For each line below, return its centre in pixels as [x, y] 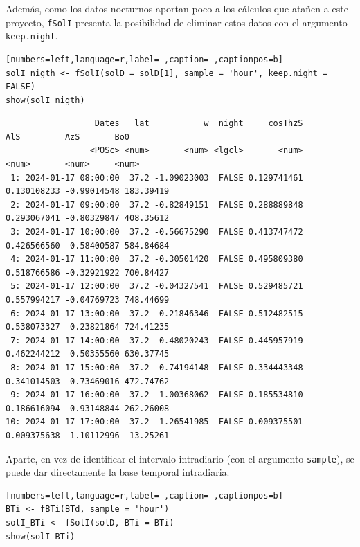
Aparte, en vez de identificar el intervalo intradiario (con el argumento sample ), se [180, 458]
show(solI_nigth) [45, 100]
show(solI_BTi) [40, 536]
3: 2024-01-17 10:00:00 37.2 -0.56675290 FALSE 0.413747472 [157, 232]
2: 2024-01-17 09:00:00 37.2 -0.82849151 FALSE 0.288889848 [157, 205]
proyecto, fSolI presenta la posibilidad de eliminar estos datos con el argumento [177, 22]
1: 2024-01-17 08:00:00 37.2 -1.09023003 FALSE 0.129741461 [157, 178]
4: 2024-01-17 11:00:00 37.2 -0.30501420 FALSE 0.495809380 [157, 259]
